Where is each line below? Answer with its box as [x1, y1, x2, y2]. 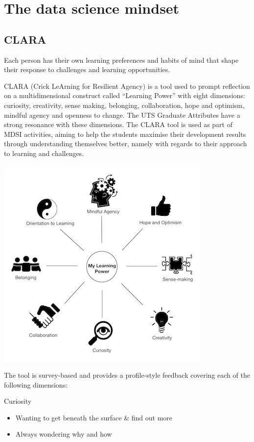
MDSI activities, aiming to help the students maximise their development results [4, 129, 246, 139]
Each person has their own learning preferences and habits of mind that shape [4, 54, 239, 65]
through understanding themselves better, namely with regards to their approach [4, 138, 247, 149]
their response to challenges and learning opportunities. [4, 64, 170, 75]
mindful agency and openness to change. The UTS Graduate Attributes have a [4, 109, 240, 120]
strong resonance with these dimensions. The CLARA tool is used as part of [4, 119, 232, 130]
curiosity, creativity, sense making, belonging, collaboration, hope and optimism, [4, 100, 245, 110]
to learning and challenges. [4, 148, 84, 158]
